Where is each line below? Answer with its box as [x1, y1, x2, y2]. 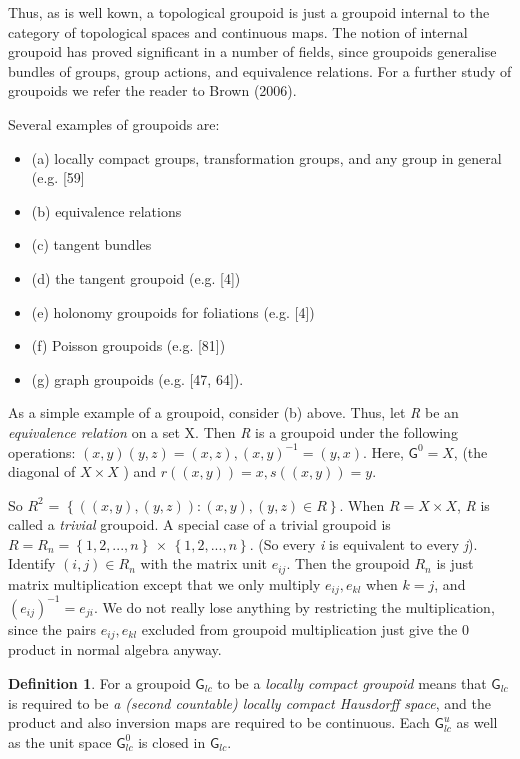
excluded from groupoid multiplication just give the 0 [141, 618, 469, 639]
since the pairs [8, 618, 97, 639]
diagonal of [8, 461, 76, 482]
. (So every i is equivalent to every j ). [249, 533, 478, 554]
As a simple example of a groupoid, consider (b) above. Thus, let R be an [8, 402, 459, 423]
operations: [8, 441, 76, 462]
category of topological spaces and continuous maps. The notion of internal [8, 21, 468, 42]
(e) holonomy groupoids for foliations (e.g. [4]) [31, 301, 315, 322]
